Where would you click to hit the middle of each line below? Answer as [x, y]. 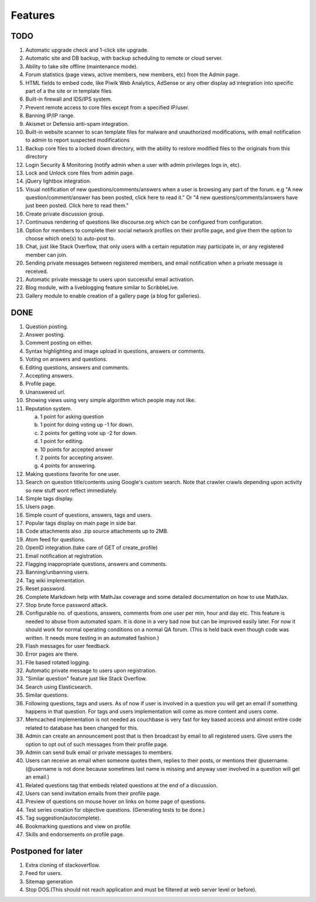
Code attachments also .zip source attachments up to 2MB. [97, 531]
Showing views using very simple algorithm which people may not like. [111, 400]
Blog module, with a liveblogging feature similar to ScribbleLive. [102, 287]
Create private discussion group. [65, 214]
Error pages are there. [52, 654]
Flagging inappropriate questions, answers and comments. [96, 564]
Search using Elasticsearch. [59, 687]
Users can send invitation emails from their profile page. [93, 793]
